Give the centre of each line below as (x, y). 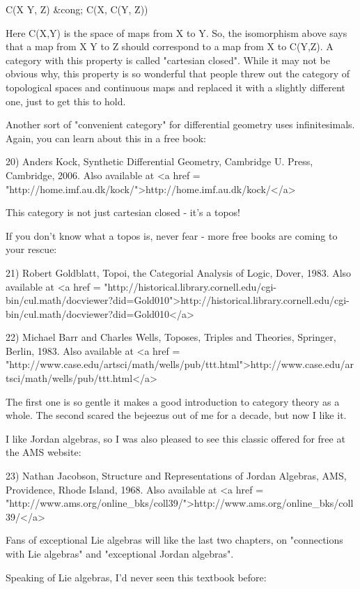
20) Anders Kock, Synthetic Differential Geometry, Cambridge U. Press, (159, 161)
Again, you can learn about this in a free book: (106, 138)
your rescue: (31, 249)
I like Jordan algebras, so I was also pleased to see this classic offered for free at (175, 438)
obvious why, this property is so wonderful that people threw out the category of (178, 74)
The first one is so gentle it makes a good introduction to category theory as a (173, 401)
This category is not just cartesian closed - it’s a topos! (123, 212)
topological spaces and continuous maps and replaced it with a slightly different (175, 87)
